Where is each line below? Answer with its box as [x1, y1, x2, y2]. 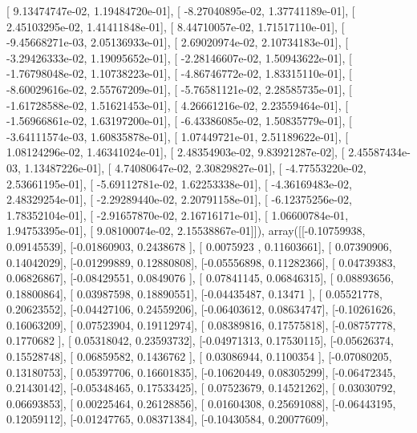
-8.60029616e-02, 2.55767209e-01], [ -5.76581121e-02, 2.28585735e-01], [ [6, 80, 352, 97]
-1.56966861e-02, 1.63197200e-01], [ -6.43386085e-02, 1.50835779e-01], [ [6, 112, 352, 129]
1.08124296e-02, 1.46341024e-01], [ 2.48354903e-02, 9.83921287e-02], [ [6, 144, 345, 160]
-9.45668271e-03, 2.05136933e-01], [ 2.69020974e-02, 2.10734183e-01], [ [6, 34, 349, 51]
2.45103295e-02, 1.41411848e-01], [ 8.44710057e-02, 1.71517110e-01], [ [6, 18, 345, 34]
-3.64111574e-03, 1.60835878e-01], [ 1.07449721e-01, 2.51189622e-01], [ [6, 127, 349, 144]
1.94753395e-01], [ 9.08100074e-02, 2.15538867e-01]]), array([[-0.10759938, [6, 222, 366, 239]
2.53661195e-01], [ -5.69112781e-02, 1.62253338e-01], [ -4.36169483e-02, [6, 175, 352, 192]
